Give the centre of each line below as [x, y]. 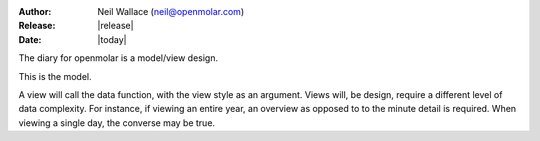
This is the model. [55, 76]
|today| [112, 39]
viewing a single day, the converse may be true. [116, 122]
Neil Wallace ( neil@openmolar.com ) [171, 11]
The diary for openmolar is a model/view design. [118, 58]
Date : [30, 39]
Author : [35, 11]
